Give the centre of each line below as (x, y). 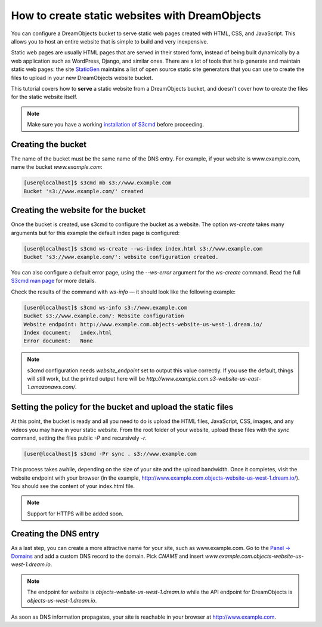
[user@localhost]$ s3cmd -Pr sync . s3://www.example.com (110, 454)
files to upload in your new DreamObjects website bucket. (82, 78)
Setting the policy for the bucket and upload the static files (122, 407)
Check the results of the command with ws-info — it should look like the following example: (123, 292)
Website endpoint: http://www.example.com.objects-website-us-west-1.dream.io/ (143, 324)
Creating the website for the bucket (78, 210)
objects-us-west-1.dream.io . (62, 600)
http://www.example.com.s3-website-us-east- (204, 379)
